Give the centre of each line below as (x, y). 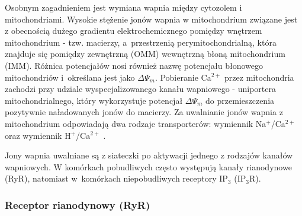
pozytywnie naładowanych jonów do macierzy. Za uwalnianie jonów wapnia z (144, 112)
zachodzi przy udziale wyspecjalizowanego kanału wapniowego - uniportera (140, 89)
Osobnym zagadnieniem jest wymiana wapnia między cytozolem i (123, 7)
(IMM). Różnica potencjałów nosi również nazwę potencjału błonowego (134, 65)
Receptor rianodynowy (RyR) (78, 204)
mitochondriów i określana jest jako (70, 77)
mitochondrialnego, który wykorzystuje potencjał (94, 100)
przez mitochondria (259, 77)
